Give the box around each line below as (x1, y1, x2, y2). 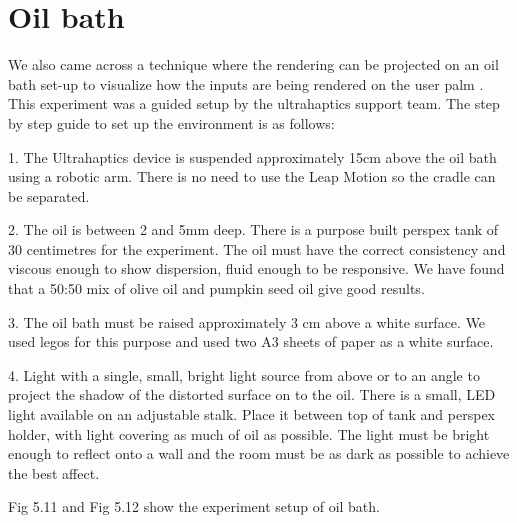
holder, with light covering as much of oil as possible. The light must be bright (8, 423, 490, 444)
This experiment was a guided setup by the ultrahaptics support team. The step (8, 93, 500, 114)
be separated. (8, 185, 90, 206)
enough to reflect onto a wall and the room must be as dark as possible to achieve (8, 443, 510, 464)
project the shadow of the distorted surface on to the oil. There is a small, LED (8, 384, 496, 405)
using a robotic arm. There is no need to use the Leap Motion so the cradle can (8, 166, 496, 187)
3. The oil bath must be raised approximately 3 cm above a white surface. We (8, 311, 486, 332)
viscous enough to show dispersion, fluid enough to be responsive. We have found (8, 258, 505, 279)
